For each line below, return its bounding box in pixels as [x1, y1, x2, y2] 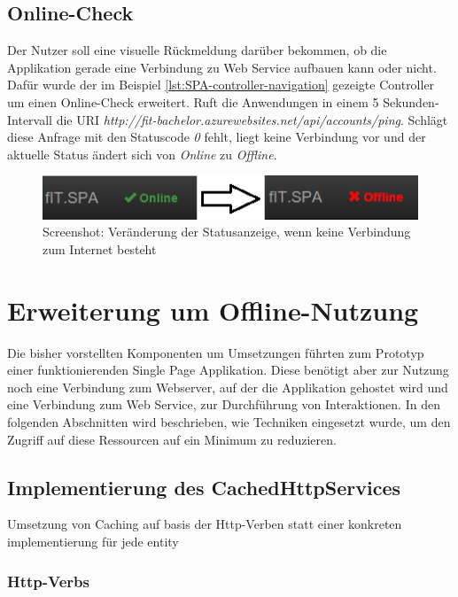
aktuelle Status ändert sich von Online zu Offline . [7, 144, 277, 163]
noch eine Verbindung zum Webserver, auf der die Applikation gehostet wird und [7, 377, 448, 396]
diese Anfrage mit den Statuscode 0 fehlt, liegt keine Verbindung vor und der [7, 128, 426, 146]
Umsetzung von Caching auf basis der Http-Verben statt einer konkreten [7, 515, 402, 533]
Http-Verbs [7, 570, 89, 592]
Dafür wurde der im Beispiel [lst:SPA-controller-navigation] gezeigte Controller [7, 75, 435, 94]
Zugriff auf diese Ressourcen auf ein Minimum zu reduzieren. [7, 430, 337, 448]
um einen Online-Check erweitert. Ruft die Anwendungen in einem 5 [7, 92, 379, 111]
